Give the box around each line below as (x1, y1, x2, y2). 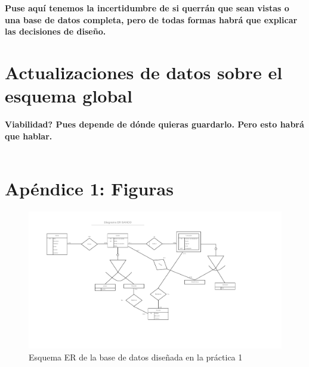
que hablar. (5, 129, 52, 142)
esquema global (5, 83, 132, 108)
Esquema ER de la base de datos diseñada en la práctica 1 (29, 351, 243, 363)
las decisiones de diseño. (5, 25, 106, 38)
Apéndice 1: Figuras (5, 176, 174, 201)
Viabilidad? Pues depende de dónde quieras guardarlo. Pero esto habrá (5, 118, 304, 130)
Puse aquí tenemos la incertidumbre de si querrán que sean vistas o (5, 2, 289, 14)
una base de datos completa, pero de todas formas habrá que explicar (5, 13, 298, 26)
